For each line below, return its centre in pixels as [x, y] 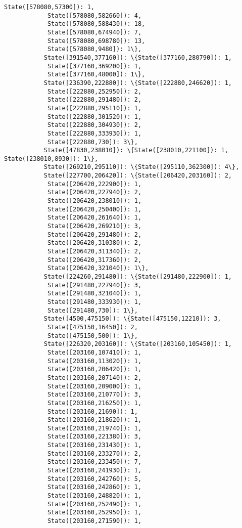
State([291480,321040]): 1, [94, 294]
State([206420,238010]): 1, [94, 201]
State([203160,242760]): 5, [94, 479]
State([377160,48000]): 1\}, [96, 75]
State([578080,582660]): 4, [94, 15]
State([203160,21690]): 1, [92, 411]
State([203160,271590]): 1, [94, 521]
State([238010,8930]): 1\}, [51, 159]
